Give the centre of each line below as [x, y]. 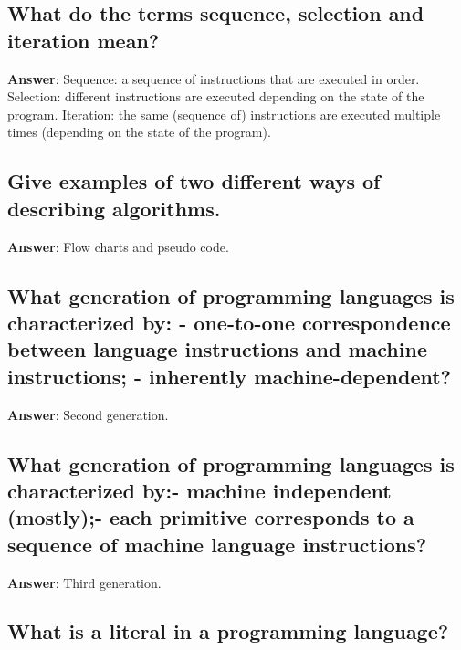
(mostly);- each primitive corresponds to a [211, 517]
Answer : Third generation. [84, 582]
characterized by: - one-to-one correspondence [229, 322]
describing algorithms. [114, 208]
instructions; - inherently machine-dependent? [229, 376]
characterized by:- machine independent [199, 490]
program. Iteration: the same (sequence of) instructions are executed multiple [224, 114]
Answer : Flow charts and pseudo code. [118, 246]
